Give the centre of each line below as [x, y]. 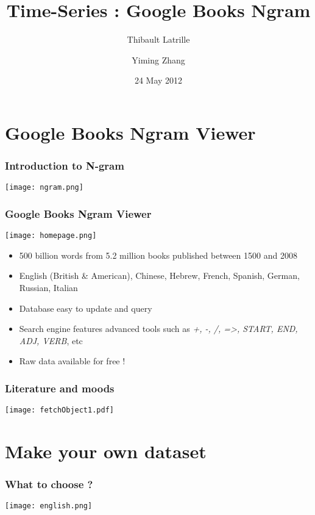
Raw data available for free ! [72, 361]
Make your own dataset [106, 451]
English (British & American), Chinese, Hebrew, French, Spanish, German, [159, 276]
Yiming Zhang [158, 59]
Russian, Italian [48, 288]
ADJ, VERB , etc [51, 340]
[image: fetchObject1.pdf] [59, 410]
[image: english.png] [49, 506]
